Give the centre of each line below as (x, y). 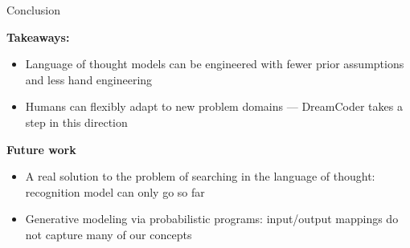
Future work (41, 149)
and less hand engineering (89, 79)
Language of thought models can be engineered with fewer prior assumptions (215, 64)
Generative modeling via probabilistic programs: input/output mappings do (212, 219)
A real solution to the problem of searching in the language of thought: (200, 176)
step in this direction (76, 122)
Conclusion (33, 10)
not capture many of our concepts (109, 234)
